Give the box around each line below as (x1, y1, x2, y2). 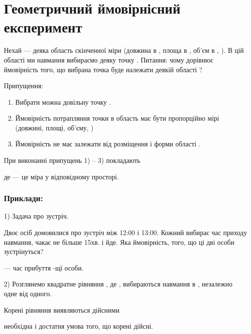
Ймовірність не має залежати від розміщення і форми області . (15, 139, 201, 149)
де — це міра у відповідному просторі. (4, 171, 119, 181)
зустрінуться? (4, 246, 44, 256)
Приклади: (4, 192, 43, 204)
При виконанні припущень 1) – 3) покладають (4, 155, 141, 165)
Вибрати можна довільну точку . (15, 96, 111, 107)
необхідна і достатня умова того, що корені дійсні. (4, 321, 153, 331)
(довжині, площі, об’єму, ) (15, 122, 94, 132)
